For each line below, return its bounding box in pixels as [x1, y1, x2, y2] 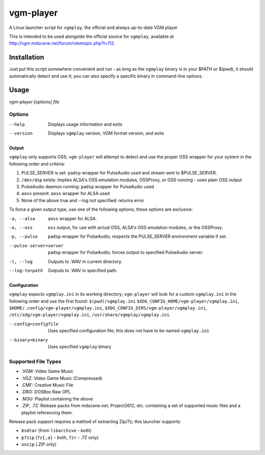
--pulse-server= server [9, 243, 64, 248]
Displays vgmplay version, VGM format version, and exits [48, 130, 164, 136]
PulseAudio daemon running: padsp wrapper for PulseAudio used [21, 184, 154, 190]
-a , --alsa [9, 216, 35, 221]
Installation [9, 53, 44, 61]
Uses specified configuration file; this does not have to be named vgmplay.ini [48, 328, 210, 334]
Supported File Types [9, 358, 61, 365]
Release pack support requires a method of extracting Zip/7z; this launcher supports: [9, 418, 182, 425]
